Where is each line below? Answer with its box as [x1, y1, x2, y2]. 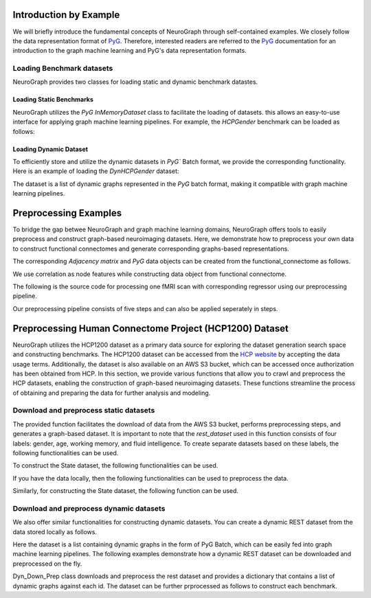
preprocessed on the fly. [12, 560, 82, 568]
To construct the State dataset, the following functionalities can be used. [12, 461, 218, 470]
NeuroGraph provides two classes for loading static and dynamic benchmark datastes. [12, 78, 258, 86]
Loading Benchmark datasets [12, 64, 113, 73]
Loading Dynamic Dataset [12, 145, 89, 153]
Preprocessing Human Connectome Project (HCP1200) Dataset [12, 323, 289, 334]
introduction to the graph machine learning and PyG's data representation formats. [12, 47, 247, 55]
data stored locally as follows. [12, 527, 98, 536]
